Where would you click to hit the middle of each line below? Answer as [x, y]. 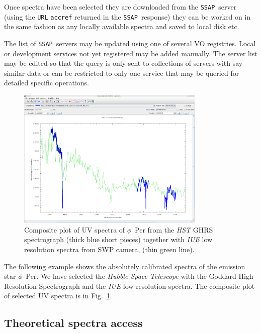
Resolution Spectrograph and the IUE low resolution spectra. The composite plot [129, 286]
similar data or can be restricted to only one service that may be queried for [122, 73]
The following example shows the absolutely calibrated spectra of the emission [125, 266]
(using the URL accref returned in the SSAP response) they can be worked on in [127, 16]
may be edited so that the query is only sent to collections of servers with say [123, 63]
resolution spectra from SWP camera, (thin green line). [109, 249]
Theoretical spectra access [73, 323]
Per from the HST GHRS [174, 229]
